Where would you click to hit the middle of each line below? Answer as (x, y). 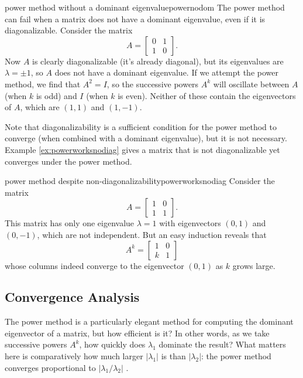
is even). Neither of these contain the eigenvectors (207, 95)
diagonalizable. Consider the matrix (69, 30)
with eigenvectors (190, 223)
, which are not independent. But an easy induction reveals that (152, 234)
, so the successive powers (153, 84)
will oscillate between (251, 84)
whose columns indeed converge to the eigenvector (94, 265)
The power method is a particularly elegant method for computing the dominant (149, 321)
